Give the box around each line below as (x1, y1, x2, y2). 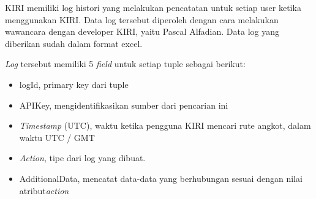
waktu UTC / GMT (19, 131, 95, 143)
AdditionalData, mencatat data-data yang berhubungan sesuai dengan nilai (19, 172, 303, 184)
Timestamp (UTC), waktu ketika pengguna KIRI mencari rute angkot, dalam (19, 119, 311, 132)
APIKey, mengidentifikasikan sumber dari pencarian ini (19, 98, 228, 111)
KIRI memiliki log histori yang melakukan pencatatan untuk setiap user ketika (5, 1, 301, 13)
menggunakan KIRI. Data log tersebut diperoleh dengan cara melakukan (5, 13, 279, 26)
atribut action (19, 184, 69, 197)
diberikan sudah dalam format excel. (5, 37, 143, 49)
